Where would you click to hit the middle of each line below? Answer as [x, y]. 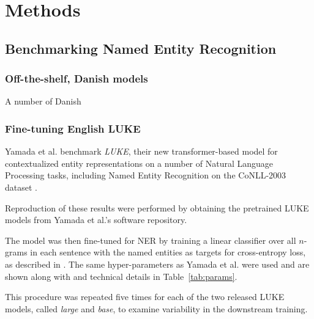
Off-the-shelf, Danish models [77, 79]
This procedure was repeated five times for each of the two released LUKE [145, 297]
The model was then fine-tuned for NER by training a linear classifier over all [151, 240]
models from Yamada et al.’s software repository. [96, 220]
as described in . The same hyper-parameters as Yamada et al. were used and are [157, 264]
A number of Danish [43, 101]
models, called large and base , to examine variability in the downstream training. [156, 308]
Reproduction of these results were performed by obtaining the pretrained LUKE [157, 207]
